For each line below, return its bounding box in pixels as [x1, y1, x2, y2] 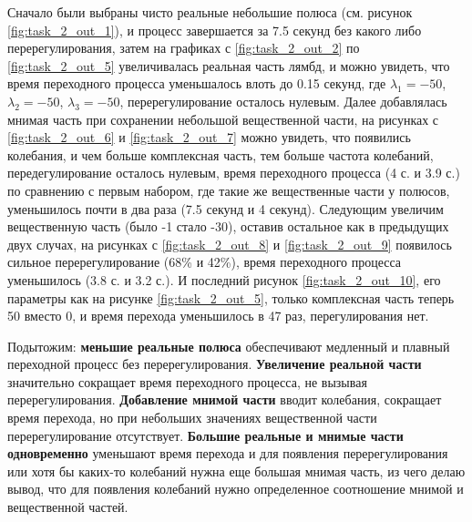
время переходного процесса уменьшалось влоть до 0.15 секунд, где [7, 74, 386, 93]
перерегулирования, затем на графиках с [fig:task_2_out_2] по [7, 38, 360, 57]
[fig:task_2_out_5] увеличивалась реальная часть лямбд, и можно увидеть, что [7, 56, 450, 75]
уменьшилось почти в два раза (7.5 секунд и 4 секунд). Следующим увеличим [7, 199, 444, 218]
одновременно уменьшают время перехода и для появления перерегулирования [7, 444, 448, 463]
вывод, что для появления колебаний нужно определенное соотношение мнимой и [7, 479, 464, 498]
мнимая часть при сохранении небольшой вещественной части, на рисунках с [7, 109, 439, 128]
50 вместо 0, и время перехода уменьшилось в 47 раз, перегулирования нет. [7, 306, 429, 325]
